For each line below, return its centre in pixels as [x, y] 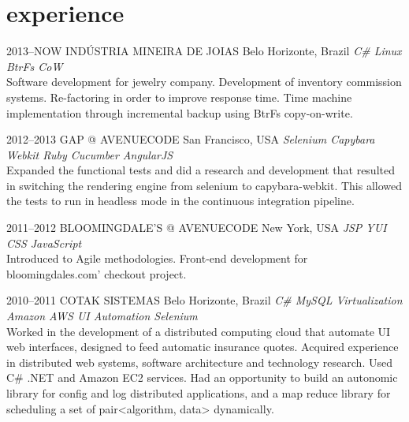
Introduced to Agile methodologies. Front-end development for [157, 258]
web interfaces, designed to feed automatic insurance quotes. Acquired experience [203, 347]
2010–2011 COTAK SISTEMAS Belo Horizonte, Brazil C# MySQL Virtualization [204, 300]
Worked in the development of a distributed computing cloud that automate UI [199, 331]
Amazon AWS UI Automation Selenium [102, 316]
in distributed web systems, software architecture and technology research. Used [199, 362]
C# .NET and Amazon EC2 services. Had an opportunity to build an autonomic [202, 377]
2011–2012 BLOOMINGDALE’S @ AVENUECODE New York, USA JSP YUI [197, 228]
